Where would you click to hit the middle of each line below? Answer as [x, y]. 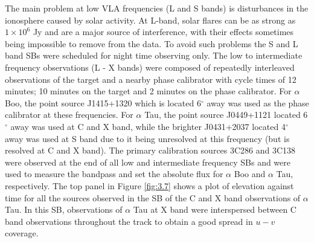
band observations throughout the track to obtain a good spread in [129, 221]
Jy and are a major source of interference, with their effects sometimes [163, 32]
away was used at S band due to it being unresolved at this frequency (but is [147, 138]
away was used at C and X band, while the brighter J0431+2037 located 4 [148, 126]
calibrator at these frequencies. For [69, 115]
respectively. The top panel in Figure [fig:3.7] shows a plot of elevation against [149, 185]
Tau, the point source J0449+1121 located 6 [226, 115]
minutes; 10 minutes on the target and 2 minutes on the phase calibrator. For [148, 91]
